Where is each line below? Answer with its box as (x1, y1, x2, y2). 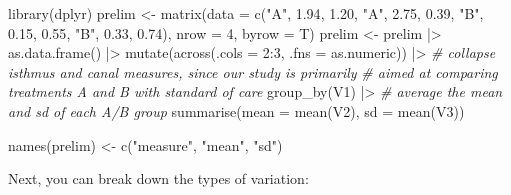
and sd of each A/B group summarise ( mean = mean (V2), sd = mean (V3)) (8, 100, 465, 121)
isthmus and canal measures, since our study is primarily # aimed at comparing (8, 61, 498, 82)
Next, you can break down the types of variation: (8, 168, 309, 189)
